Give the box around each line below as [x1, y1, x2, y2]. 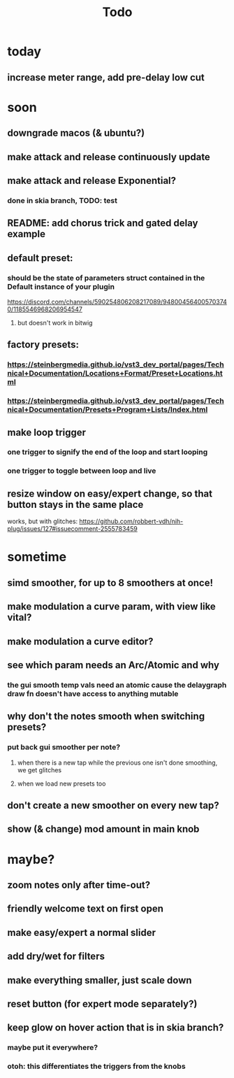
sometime [7, 549, 67, 565]
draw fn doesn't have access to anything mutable [7, 688, 179, 698]
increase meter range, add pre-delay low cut [7, 71, 205, 83]
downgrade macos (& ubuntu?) [7, 127, 145, 139]
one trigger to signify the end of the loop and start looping [7, 447, 208, 457]
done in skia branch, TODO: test [7, 195, 117, 205]
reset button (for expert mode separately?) [7, 998, 198, 1009]
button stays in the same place [7, 498, 144, 511]
